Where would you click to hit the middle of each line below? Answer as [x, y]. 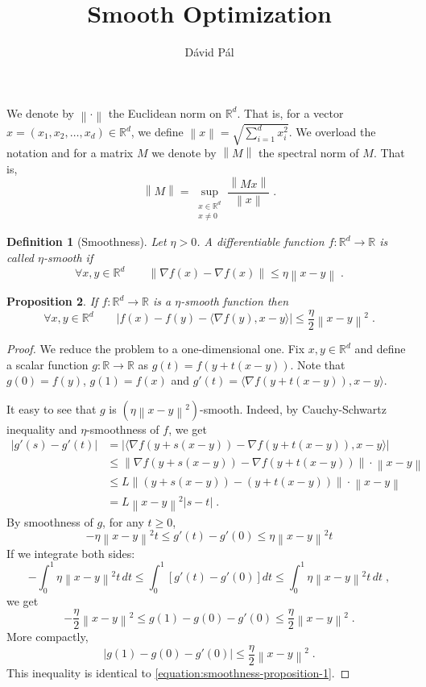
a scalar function [48, 364]
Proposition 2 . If [52, 301]
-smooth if [68, 257]
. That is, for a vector [290, 112]
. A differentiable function [261, 241]
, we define [157, 131]
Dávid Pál [209, 52]
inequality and [42, 429]
